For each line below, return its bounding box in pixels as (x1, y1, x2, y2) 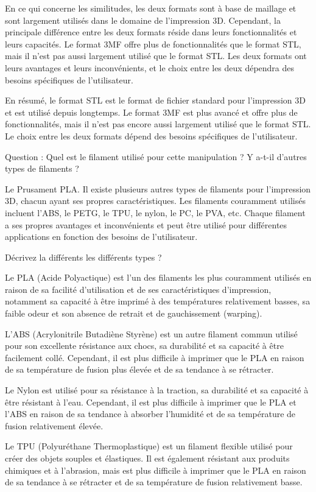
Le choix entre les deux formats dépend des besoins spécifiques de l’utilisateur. (5, 129, 298, 142)
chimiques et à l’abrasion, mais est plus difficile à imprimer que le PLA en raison (5, 463, 306, 476)
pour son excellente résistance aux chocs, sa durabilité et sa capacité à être (5, 339, 284, 352)
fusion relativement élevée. (5, 419, 104, 432)
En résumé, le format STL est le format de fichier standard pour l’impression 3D (5, 94, 306, 107)
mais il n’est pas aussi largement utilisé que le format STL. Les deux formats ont (5, 49, 307, 62)
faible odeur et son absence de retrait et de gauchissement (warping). (5, 307, 262, 320)
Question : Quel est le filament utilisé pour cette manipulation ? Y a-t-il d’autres (5, 150, 307, 163)
